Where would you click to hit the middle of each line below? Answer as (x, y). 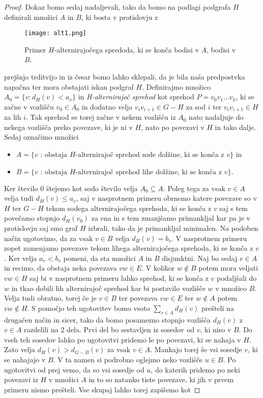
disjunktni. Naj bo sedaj (200, 258)
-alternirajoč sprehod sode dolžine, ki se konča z (150, 155)
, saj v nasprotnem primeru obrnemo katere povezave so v (166, 198)
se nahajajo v (25, 359)
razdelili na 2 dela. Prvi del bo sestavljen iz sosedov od (109, 329)
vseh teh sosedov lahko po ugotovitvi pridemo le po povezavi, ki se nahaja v (123, 339)
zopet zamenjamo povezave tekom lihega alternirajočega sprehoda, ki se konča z (129, 248)
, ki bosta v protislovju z (120, 17)
